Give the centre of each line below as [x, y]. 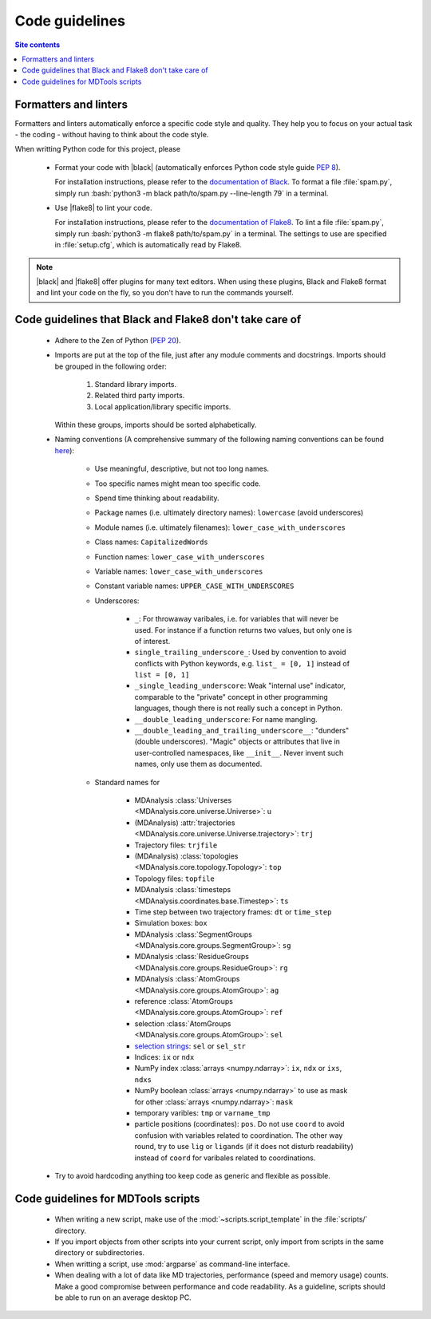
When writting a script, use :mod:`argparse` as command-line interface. [172, 1264]
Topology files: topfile [174, 879]
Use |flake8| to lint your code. [103, 207]
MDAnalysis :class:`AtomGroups [187, 979]
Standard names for [127, 782]
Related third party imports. [140, 396]
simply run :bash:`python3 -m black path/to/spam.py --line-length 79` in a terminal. [192, 193]
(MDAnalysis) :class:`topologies [186, 856]
